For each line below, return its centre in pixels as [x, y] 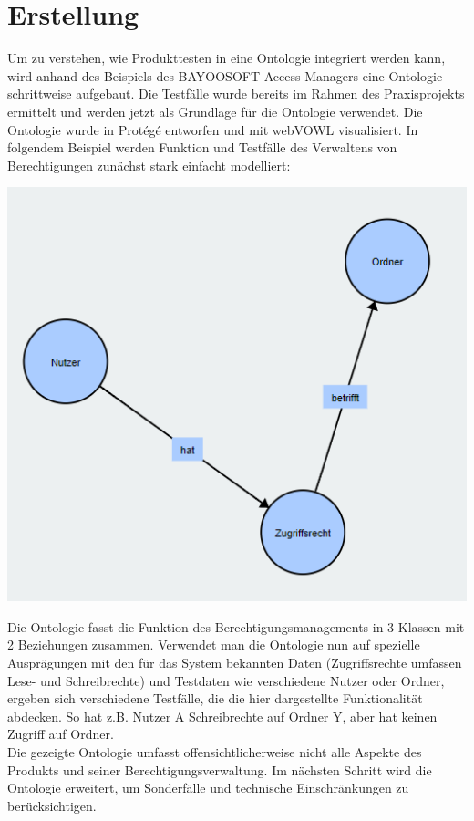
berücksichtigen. [52, 805]
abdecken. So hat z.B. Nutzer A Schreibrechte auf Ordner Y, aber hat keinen [222, 716]
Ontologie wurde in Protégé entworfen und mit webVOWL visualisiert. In [213, 129]
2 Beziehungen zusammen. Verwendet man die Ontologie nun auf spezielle [214, 644]
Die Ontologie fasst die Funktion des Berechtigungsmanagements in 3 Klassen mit [236, 626]
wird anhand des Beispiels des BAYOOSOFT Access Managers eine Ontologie [225, 75]
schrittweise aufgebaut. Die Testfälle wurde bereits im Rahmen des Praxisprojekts [236, 94]
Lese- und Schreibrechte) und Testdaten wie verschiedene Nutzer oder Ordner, [226, 680]
